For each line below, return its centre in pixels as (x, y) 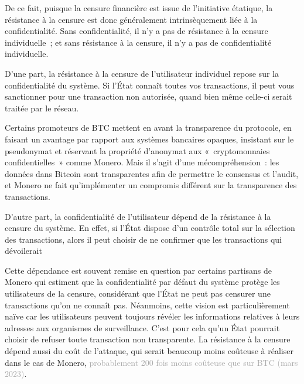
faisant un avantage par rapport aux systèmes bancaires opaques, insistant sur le (149, 139)
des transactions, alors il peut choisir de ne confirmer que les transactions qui (143, 239)
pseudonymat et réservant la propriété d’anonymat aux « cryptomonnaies (137, 150)
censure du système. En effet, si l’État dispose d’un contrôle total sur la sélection (150, 228)
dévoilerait (23, 251)
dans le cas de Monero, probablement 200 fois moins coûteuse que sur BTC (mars (151, 362)
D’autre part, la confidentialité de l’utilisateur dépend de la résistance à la (138, 216)
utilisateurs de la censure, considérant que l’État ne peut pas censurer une (138, 293)
